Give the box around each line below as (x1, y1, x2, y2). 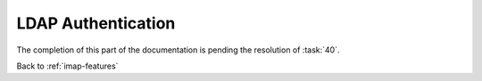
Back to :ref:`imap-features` (16, 61, 119, 71)
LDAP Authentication (16, 13, 176, 33)
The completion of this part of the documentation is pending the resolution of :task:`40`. (16, 45, 340, 55)
